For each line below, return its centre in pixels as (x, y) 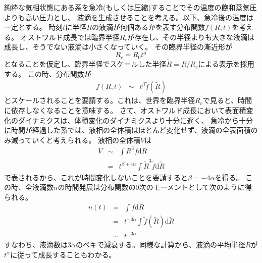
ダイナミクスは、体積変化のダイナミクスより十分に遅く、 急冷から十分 (135, 120)
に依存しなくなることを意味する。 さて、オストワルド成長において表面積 (125, 110)
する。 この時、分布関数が (48, 73)
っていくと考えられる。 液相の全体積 (79, 140)
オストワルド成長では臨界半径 (70, 37)
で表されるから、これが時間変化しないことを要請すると (96, 177)
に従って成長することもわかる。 (63, 254)
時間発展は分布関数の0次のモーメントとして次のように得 (158, 187)
